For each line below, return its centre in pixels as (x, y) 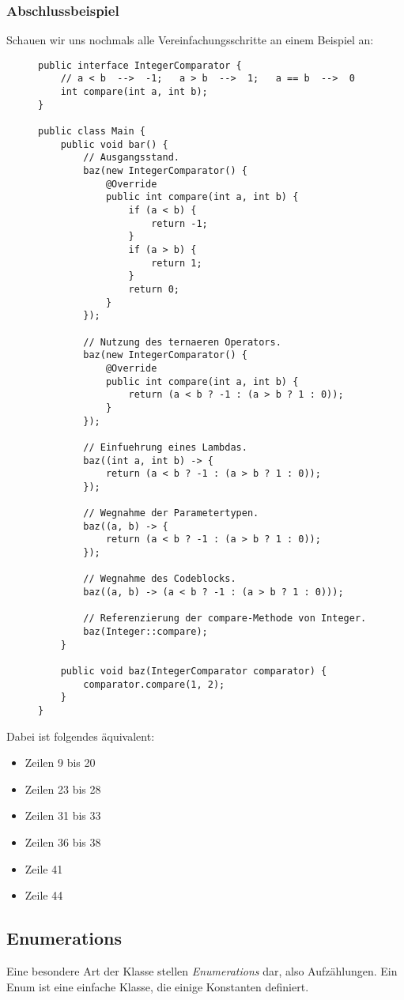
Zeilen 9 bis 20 (60, 762)
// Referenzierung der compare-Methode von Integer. (225, 619)
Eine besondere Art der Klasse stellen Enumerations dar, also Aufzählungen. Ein (202, 970)
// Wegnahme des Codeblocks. (160, 579)
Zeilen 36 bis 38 (63, 842)
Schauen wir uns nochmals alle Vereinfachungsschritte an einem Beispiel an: (190, 40)
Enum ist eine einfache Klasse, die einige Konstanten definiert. (158, 986)
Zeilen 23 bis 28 (63, 789)
